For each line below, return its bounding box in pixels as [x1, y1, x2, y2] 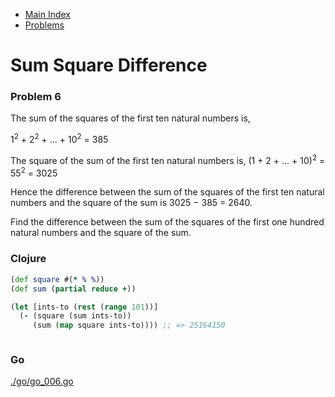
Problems [24, 19, 65, 31]
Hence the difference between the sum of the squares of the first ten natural [10, 186, 325, 198]
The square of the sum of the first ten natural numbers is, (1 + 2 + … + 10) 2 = [10, 153, 326, 166]
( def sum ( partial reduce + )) [10, 284, 137, 294]
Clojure [10, 252, 47, 266]
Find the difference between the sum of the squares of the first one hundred [10, 216, 325, 228]
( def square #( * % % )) [10, 274, 105, 284]
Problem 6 [10, 90, 62, 104]
